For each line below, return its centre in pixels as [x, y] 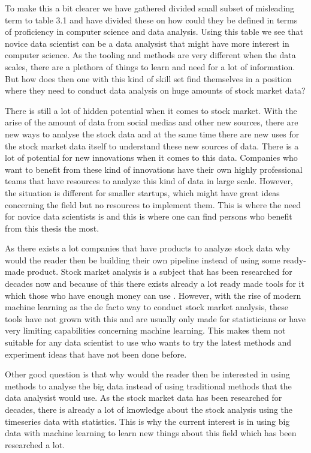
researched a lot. [35, 444]
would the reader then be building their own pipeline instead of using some [143, 259]
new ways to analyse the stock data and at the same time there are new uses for [152, 133]
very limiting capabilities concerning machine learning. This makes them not [145, 330]
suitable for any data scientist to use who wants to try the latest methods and [148, 342]
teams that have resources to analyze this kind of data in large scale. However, [149, 181]
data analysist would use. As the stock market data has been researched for [144, 397]
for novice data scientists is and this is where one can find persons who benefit [149, 216]
